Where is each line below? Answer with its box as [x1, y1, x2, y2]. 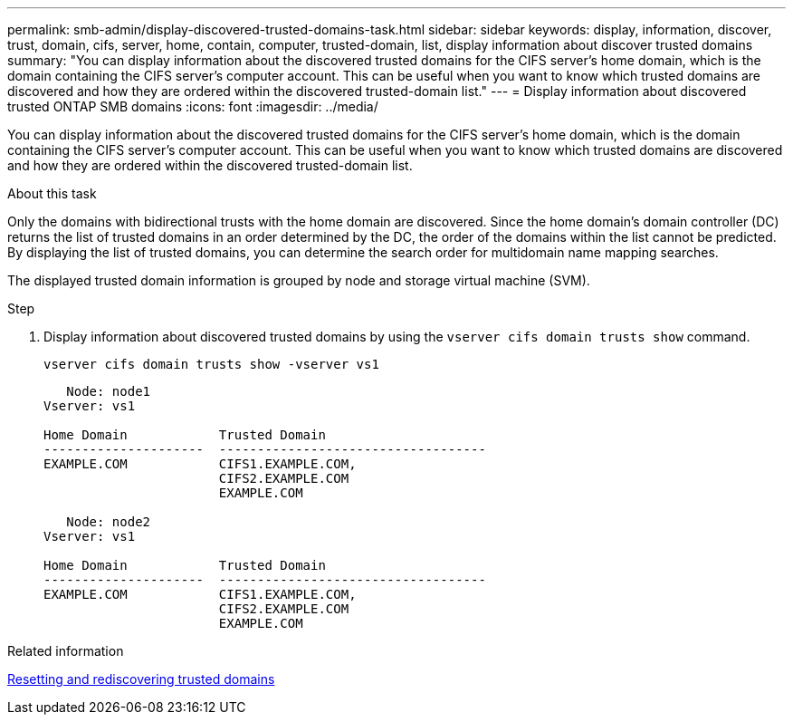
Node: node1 [66, 384, 151, 399]
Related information [7, 643, 124, 659]
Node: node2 [66, 515, 151, 529]
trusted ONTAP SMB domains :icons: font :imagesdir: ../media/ [7, 99, 378, 114]
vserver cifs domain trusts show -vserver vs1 [43, 357, 379, 371]
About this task [7, 186, 97, 201]
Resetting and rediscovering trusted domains [7, 671, 275, 687]
